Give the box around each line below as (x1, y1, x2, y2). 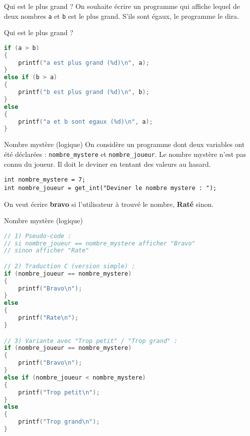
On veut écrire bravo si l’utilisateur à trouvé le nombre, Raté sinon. (4, 198, 214, 209)
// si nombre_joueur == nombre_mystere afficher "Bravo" (4, 240, 196, 247)
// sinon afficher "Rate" (4, 247, 89, 254)
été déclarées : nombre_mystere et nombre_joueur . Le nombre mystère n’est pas (4, 148, 247, 159)
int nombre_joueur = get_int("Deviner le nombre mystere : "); (4, 184, 217, 192)
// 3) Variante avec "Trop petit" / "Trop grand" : (4, 337, 178, 344)
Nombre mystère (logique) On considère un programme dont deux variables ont (4, 139, 245, 149)
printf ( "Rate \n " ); (18, 314, 79, 322)
